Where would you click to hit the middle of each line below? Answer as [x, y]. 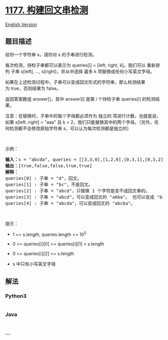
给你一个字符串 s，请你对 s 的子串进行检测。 [51, 54]
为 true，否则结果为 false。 [33, 88]
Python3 [16, 296]
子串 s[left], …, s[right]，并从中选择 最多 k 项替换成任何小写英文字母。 [83, 71]
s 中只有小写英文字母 [34, 264]
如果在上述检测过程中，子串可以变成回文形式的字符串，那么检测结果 [75, 82]
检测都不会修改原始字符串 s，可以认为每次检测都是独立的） [70, 128]
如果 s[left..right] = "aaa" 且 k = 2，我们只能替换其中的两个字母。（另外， [80, 122]
